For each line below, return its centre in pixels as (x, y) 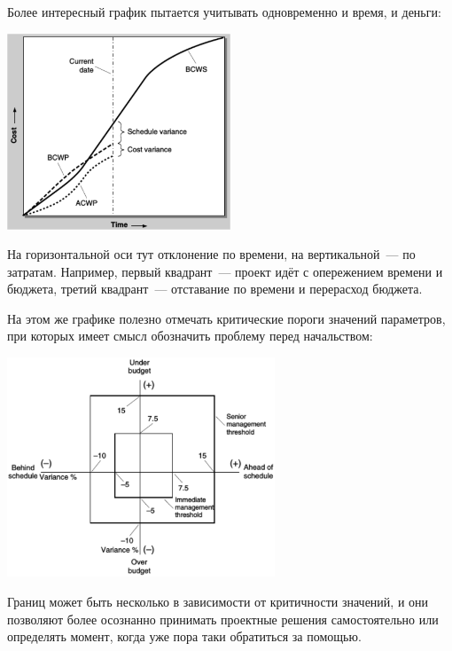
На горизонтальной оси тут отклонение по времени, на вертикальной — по (211, 254)
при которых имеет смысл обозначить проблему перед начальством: (190, 336)
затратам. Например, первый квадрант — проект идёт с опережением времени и (225, 271)
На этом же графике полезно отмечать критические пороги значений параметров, (226, 318)
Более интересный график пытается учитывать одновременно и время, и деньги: (224, 12)
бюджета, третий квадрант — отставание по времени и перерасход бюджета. (215, 289)
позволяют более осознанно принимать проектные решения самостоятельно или (223, 619)
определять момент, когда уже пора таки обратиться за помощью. (184, 636)
